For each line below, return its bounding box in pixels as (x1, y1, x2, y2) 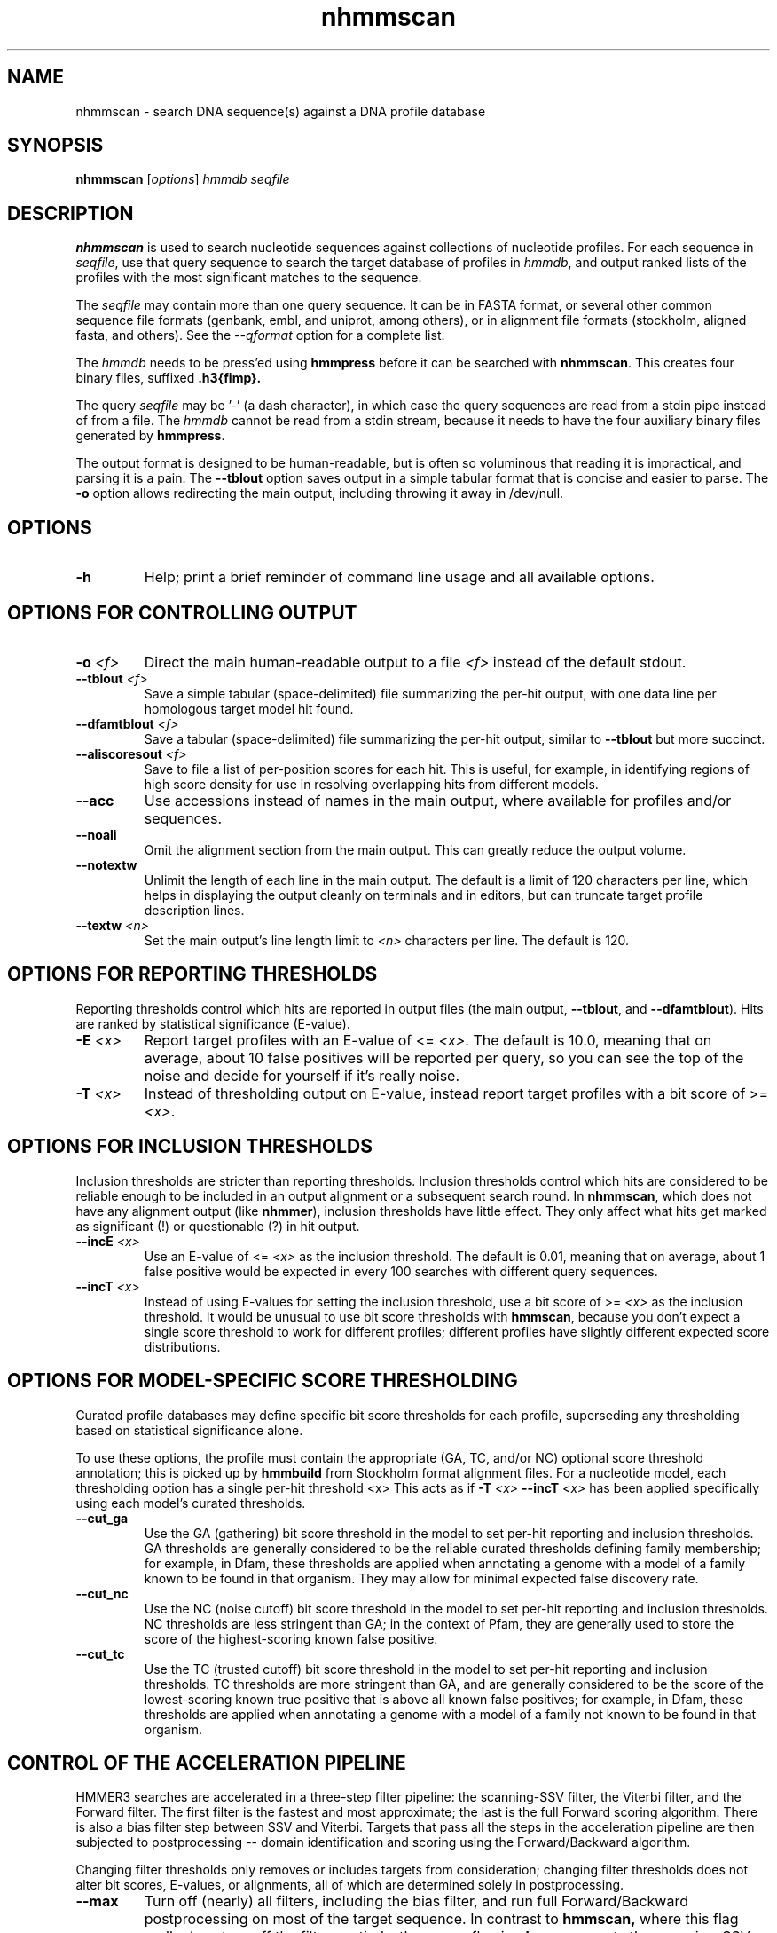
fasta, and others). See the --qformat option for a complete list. (75, 327, 445, 343)
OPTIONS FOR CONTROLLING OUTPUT (7, 601, 357, 624)
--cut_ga (75, 1510, 129, 1526)
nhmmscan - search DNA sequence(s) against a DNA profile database (75, 103, 486, 119)
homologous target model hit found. (144, 700, 354, 716)
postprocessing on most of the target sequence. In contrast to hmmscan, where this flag (144, 1910, 739, 1929)
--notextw (75, 856, 137, 872)
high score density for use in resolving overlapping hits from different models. (144, 776, 599, 792)
